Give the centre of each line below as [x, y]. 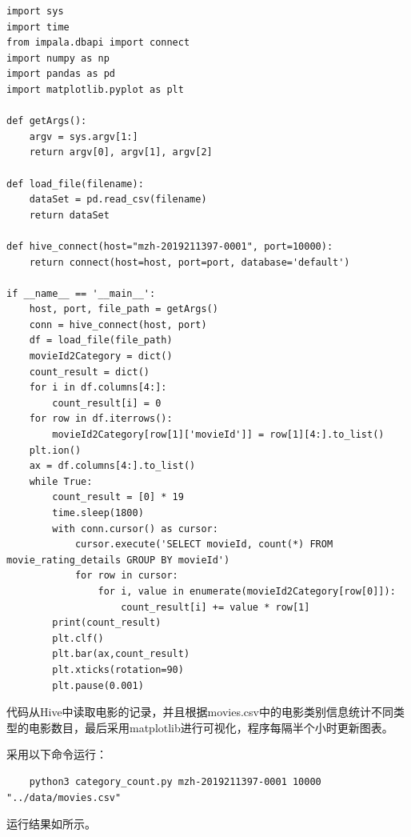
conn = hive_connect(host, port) [118, 324]
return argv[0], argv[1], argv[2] [121, 152]
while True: [61, 481]
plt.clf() [78, 638]
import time [38, 27]
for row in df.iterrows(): [101, 419]
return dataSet [69, 215]
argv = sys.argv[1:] [84, 136]
